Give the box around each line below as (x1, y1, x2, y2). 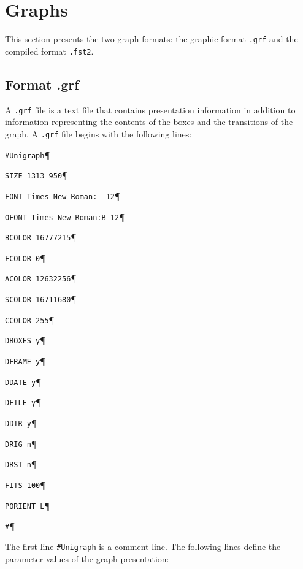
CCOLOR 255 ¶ (5, 313, 55, 326)
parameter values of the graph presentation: (5, 552, 169, 565)
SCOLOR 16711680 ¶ (5, 292, 76, 305)
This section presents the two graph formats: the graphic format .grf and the (5, 32, 298, 45)
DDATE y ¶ (5, 375, 41, 388)
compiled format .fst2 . (5, 44, 94, 57)
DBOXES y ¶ (5, 334, 45, 346)
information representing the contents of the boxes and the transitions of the (5, 115, 293, 128)
